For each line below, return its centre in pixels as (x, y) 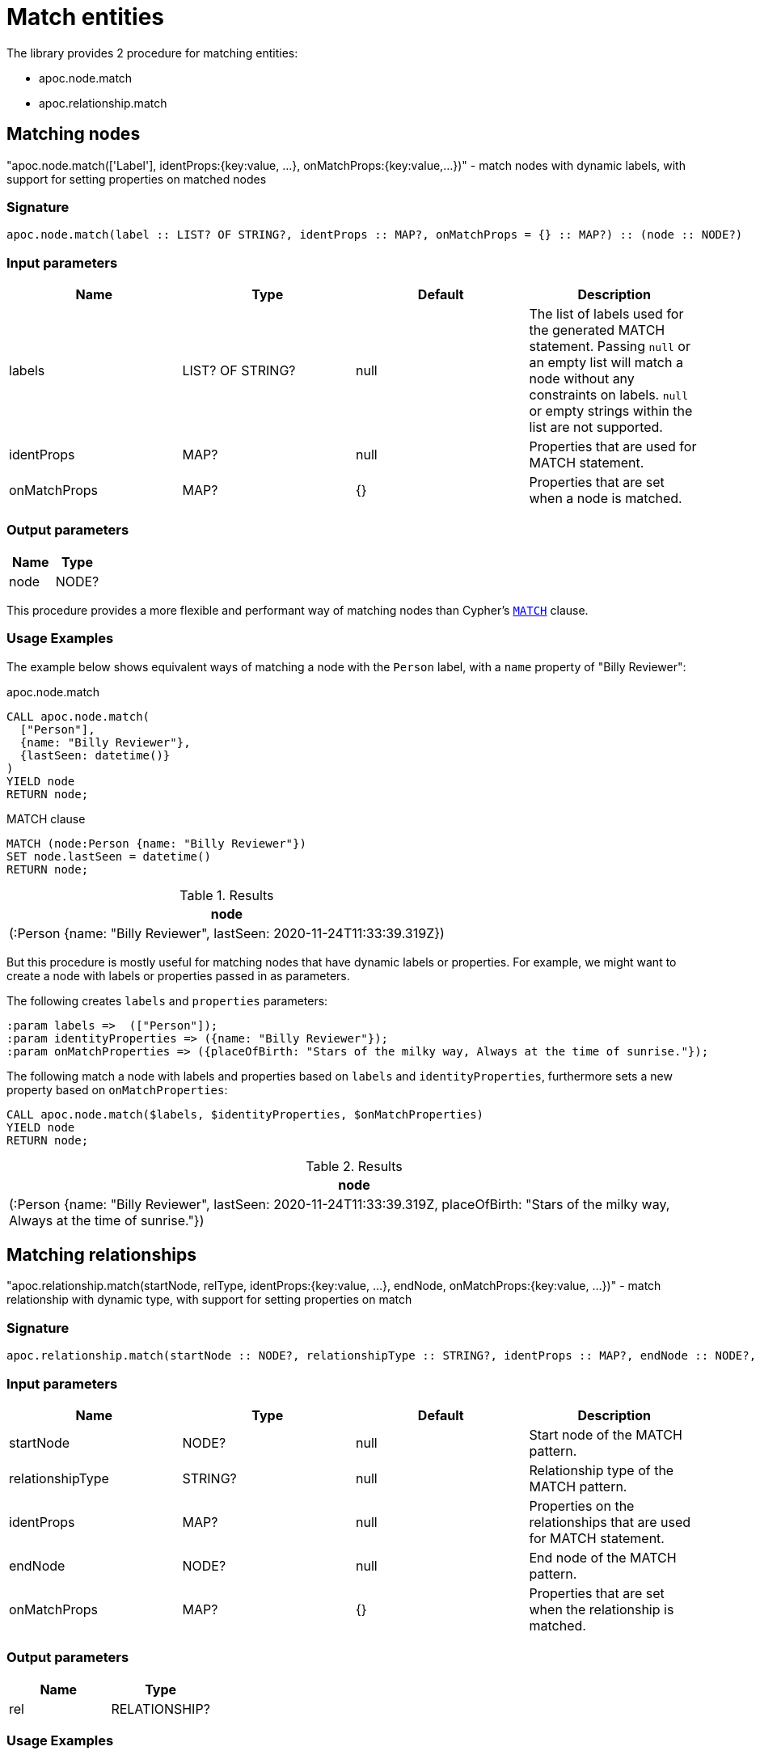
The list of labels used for (606, 314)
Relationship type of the (602, 1470)
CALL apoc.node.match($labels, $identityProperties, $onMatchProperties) (245, 1114)
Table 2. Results (354, 1166)
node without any (582, 379)
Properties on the (582, 1505)
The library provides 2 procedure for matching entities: (152, 53)
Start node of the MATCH (606, 1434)
